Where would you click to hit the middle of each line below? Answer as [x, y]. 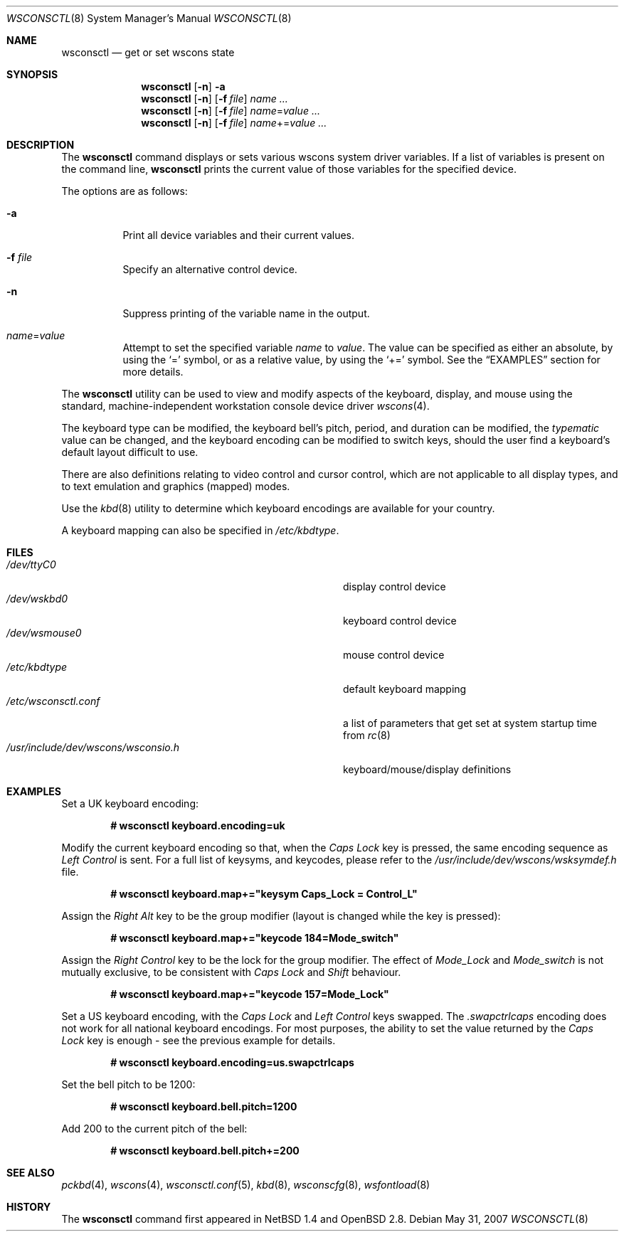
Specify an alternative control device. [210, 269]
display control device [395, 586]
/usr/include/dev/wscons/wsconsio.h [93, 747]
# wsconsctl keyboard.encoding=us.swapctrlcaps [232, 1062]
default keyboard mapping [405, 689]
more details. [153, 372]
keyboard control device [400, 621]
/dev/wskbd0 [37, 599]
